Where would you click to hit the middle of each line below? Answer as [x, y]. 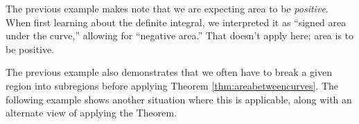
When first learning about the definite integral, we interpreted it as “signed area [176, 22]
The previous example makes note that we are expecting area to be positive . [167, 8]
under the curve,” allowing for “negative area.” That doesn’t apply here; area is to [180, 35]
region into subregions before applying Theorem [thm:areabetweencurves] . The [172, 85]
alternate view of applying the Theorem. [91, 113]
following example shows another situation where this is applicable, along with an [179, 99]
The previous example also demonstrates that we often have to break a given [169, 72]
